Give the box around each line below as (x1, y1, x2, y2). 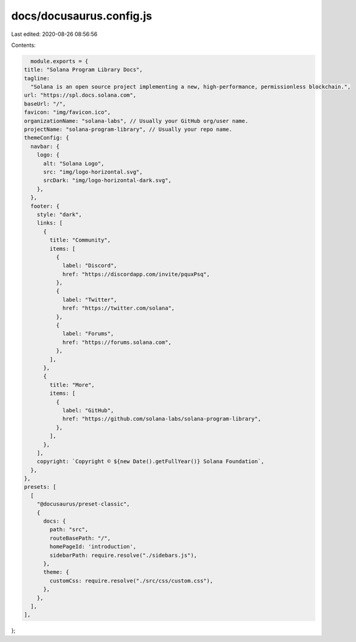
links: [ (36, 220, 63, 226)
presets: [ (24, 484, 56, 490)
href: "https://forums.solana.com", (62, 338, 172, 346)
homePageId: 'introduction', (49, 543, 137, 550)
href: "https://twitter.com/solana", (62, 305, 175, 312)
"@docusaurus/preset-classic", (36, 501, 130, 508)
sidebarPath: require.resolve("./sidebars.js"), (49, 551, 197, 559)
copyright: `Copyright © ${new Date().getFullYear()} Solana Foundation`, (36, 458, 264, 465)
